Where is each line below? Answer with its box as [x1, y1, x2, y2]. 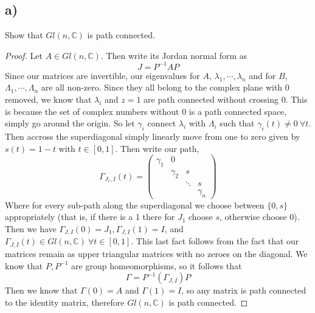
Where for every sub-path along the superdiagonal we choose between [5, 198, 265, 211]
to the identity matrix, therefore [5, 295, 125, 308]
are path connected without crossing [144, 93, 279, 106]
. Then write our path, [115, 142, 199, 154]
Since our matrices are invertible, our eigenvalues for [5, 69, 200, 81]
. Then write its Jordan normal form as [100, 49, 247, 61]
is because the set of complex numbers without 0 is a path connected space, [5, 105, 287, 117]
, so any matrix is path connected [181, 284, 306, 297]
